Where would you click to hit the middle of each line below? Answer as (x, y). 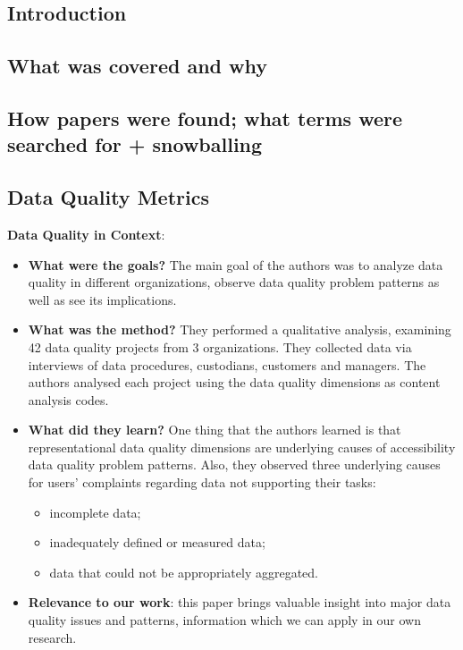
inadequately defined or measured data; (157, 542)
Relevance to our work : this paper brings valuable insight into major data (240, 602)
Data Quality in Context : (86, 234)
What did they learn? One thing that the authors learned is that (215, 430)
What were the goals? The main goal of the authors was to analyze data (236, 264)
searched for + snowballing (135, 144)
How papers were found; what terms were (205, 118)
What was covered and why (137, 66)
